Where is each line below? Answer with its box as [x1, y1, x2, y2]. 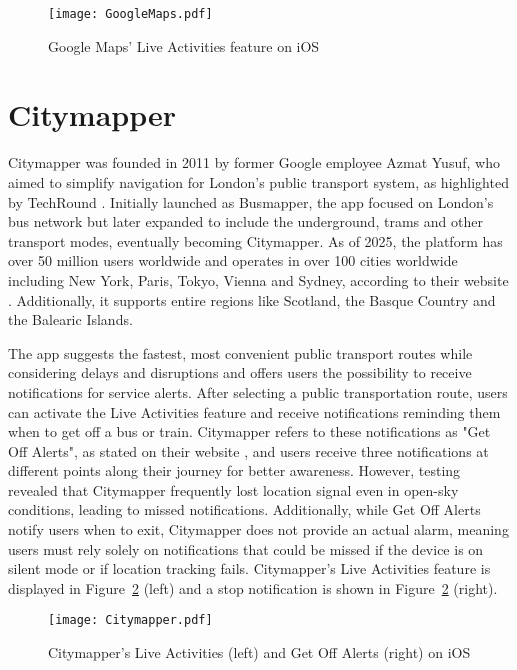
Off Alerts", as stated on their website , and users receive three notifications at [8, 440, 489, 461]
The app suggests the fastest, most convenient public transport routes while [8, 342, 473, 363]
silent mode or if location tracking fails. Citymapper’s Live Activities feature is [8, 558, 491, 579]
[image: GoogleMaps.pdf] [48, 7, 213, 21]
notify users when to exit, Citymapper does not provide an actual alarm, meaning [8, 519, 509, 540]
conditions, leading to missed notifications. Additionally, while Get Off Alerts [8, 499, 481, 520]
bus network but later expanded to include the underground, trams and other [8, 211, 483, 232]
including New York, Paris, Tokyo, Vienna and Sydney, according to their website [8, 269, 509, 290]
